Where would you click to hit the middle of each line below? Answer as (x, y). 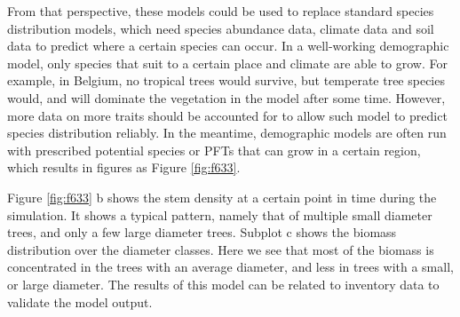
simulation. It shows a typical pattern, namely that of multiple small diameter (220, 214)
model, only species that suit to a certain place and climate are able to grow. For (227, 63)
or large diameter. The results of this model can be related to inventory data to (223, 284)
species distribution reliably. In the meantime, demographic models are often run (227, 133)
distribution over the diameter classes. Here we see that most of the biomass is (221, 249)
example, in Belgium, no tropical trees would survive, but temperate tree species (226, 80)
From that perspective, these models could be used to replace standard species (221, 11)
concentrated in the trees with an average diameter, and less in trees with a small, (230, 267)
